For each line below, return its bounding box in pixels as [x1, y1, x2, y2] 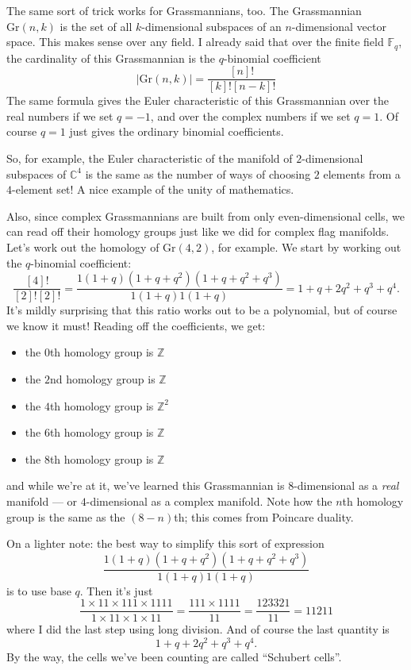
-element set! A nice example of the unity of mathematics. [12, 181, 294, 198]
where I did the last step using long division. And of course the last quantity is [6, 621, 390, 637]
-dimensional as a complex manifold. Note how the [86, 493, 332, 510]
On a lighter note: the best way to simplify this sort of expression [6, 535, 325, 552]
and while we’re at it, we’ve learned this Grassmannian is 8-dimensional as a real [6, 477, 399, 494]
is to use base [6, 582, 71, 599]
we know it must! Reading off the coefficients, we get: [6, 317, 266, 333]
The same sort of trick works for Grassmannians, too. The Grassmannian [6, 2, 362, 18]
